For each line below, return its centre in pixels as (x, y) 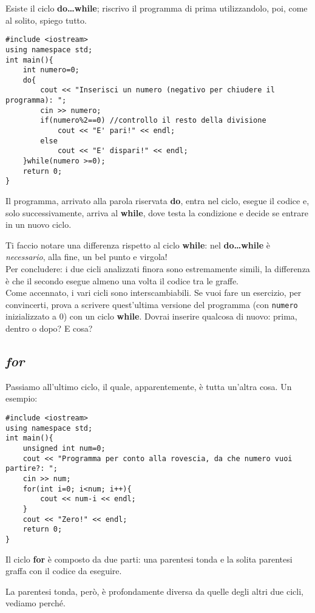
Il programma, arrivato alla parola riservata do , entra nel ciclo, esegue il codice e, (157, 201)
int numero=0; (51, 70)
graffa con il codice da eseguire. (64, 571)
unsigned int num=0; (64, 448)
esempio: (22, 398)
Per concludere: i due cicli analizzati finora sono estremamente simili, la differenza (158, 269)
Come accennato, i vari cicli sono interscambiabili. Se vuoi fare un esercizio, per (154, 293)
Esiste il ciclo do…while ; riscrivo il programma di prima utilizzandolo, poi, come (157, 8)
